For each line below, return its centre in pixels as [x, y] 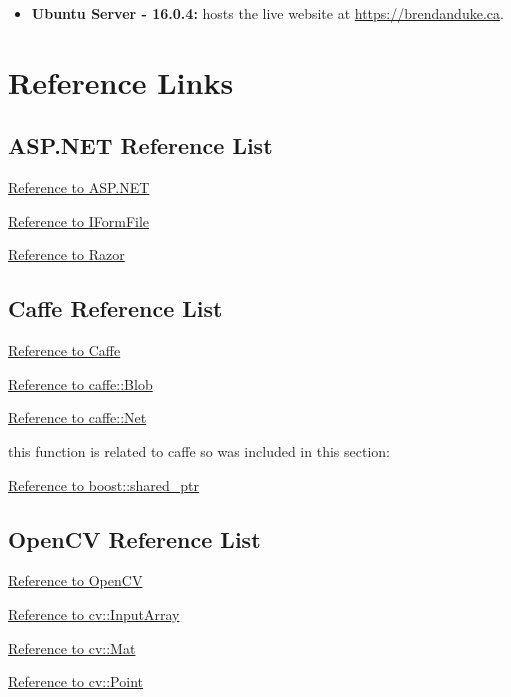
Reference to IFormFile [79, 220]
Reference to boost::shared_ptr [104, 484]
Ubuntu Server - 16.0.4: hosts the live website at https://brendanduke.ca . [267, 13]
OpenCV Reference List [134, 538]
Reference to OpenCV [75, 580]
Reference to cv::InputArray [94, 613]
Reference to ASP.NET [79, 187]
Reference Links [121, 81]
